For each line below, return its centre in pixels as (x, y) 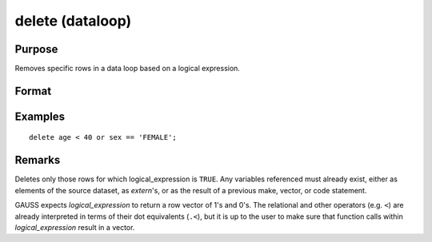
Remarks (38, 160)
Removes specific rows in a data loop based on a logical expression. (127, 69)
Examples (40, 116)
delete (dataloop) (73, 21)
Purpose (36, 49)
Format (33, 91)
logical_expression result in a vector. (75, 227)
